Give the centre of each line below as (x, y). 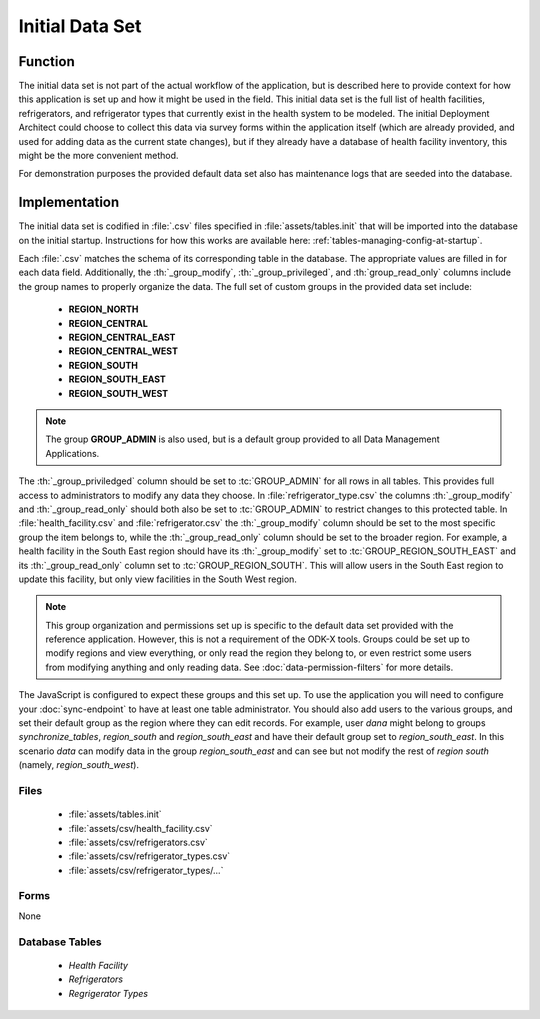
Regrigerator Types (108, 993)
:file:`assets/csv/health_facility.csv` (141, 828)
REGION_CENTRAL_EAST (122, 337)
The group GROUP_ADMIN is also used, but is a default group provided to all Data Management (242, 439)
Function (46, 61)
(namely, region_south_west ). (79, 765)
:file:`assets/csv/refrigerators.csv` (138, 842)
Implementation (69, 202)
